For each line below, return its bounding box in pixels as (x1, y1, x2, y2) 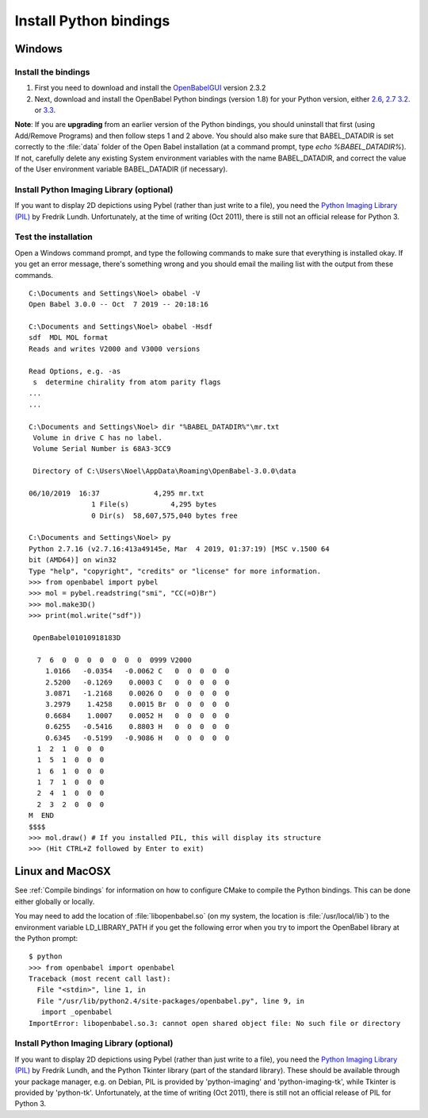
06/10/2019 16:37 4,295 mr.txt (29, 488, 205, 498)
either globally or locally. (14, 896, 95, 906)
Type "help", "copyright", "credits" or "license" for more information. (29, 566, 322, 576)
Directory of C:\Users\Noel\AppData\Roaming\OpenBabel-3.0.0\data (32, 467, 296, 476)
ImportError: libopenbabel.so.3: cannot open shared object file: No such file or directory (29, 1019, 401, 1027)
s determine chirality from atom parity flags (32, 378, 221, 387)
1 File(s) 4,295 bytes (91, 500, 217, 509)
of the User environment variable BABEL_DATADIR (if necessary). (14, 164, 228, 174)
